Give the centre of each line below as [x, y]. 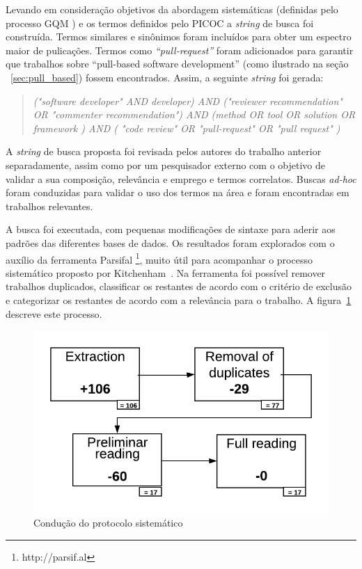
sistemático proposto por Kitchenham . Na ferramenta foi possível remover [166, 272]
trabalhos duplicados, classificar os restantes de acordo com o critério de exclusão [179, 286]
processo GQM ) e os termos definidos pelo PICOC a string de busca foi [160, 23]
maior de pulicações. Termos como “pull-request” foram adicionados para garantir [180, 50]
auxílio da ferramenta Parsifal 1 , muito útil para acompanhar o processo [159, 258]
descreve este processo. [54, 313]
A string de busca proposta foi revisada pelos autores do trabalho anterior [164, 151]
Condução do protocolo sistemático [108, 523]
